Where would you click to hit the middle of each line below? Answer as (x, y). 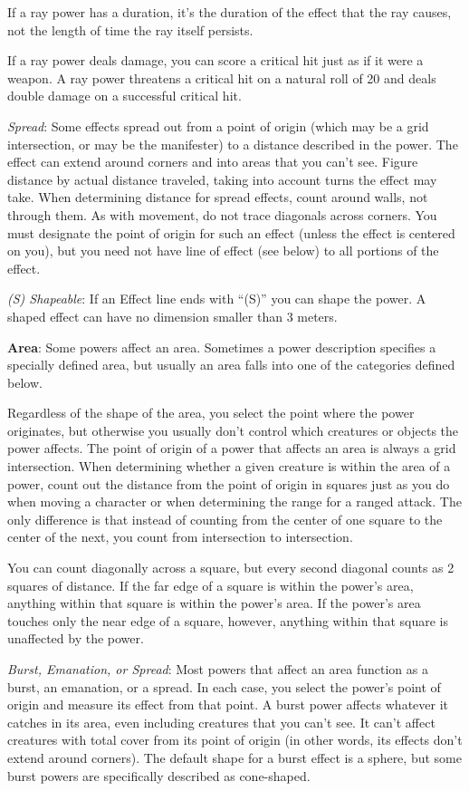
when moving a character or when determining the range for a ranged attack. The (234, 502)
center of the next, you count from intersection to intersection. (180, 537)
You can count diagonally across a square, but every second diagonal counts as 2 (231, 568)
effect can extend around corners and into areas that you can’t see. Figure (213, 162)
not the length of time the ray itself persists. (130, 29)
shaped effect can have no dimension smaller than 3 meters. (172, 316)
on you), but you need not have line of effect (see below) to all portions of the (223, 251)
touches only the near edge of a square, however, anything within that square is (228, 620)
